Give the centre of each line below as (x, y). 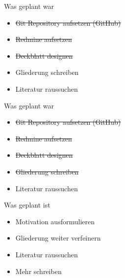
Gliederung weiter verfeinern (58, 238)
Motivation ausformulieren (55, 221)
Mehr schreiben (38, 271)
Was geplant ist (27, 205)
